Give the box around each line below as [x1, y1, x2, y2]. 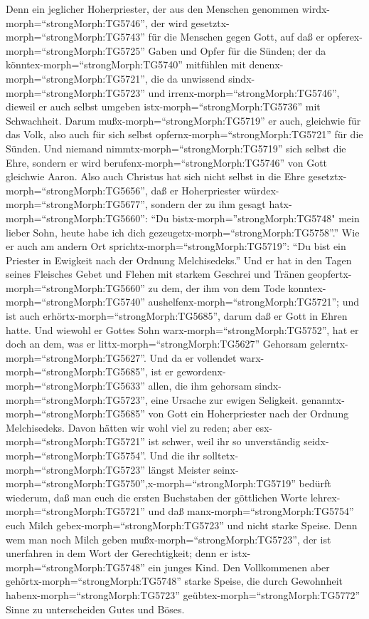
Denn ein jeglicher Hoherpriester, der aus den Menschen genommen [6, 1, 299, 16]
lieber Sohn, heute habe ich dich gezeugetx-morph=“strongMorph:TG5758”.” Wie [6, 224, 360, 239]
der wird [151, 15, 188, 30]
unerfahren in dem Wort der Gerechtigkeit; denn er [6, 546, 228, 561]
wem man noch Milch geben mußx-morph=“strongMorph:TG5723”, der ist [6, 531, 331, 546]
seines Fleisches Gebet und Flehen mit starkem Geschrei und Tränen [6, 266, 305, 281]
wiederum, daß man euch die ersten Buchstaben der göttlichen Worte [6, 489, 307, 504]
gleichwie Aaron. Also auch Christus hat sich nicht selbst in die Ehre [6, 169, 305, 184]
